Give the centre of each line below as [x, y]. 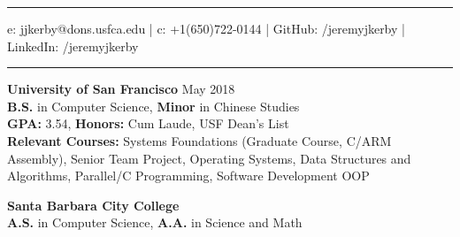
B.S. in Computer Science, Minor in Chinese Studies [153, 106]
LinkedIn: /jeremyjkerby [73, 46]
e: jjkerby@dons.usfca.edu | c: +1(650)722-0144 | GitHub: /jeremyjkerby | [206, 28]
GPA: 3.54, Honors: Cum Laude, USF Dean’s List [148, 123]
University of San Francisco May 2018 [121, 89]
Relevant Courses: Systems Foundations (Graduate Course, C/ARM [199, 140]
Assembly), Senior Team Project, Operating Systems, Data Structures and [209, 158]
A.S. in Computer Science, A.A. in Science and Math [155, 222]
